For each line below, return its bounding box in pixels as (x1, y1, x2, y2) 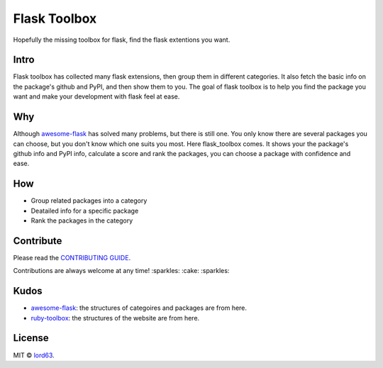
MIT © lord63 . (13, 351, 55, 359)
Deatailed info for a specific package (30, 206, 139, 215)
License (13, 332, 49, 344)
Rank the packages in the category (30, 216, 133, 225)
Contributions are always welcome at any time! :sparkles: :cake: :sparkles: (13, 267, 230, 275)
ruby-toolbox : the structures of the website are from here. (30, 313, 200, 322)
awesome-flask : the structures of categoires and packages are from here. (30, 303, 248, 312)
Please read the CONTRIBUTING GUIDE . (13, 253, 131, 262)
